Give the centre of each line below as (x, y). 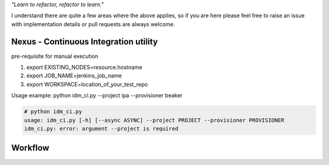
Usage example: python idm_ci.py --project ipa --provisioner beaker (97, 96)
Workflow (30, 148)
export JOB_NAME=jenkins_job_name (74, 75)
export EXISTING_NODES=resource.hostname (84, 68)
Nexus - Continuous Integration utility (85, 42)
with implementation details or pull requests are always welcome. (93, 24)
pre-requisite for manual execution (55, 56)
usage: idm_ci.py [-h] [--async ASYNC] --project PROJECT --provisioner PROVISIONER (154, 120)
